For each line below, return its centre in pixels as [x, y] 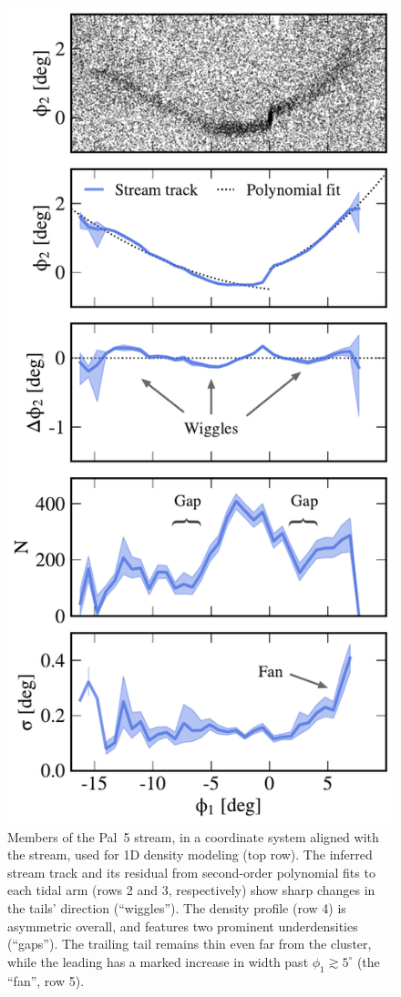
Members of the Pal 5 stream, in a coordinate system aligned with [193, 836]
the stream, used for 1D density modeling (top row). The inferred [190, 855]
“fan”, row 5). [46, 980]
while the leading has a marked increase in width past [158, 961]
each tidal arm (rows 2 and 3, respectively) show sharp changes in [191, 890]
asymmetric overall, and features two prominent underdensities [183, 926]
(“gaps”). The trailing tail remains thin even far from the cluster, [190, 944]
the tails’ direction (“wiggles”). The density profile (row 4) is [177, 908]
